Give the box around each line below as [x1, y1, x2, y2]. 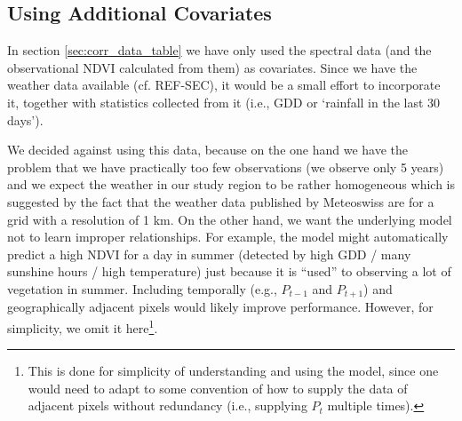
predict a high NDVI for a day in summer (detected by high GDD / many [7, 244, 411, 263]
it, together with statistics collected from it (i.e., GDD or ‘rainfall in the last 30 [7, 92, 441, 111]
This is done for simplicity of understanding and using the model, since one [28, 361, 439, 380]
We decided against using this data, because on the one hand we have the [7, 140, 409, 159]
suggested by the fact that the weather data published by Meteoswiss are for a [7, 192, 434, 210]
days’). [7, 110, 44, 129]
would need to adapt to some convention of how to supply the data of [28, 378, 408, 397]
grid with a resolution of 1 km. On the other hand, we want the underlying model [7, 210, 452, 228]
